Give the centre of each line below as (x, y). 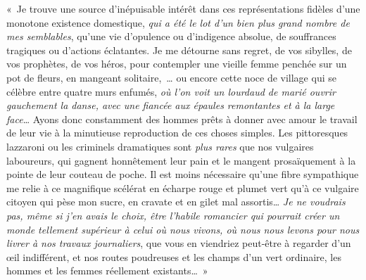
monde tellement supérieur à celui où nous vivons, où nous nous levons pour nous (183, 229)
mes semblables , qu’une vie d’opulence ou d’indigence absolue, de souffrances (171, 36)
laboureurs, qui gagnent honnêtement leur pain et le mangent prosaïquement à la (181, 160)
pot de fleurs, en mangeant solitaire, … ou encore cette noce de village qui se (171, 77)
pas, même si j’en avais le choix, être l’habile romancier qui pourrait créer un (173, 215)
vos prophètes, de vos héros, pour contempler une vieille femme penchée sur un (177, 64)
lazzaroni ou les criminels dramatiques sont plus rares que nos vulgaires (160, 146)
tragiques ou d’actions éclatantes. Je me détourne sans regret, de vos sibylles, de (179, 50)
